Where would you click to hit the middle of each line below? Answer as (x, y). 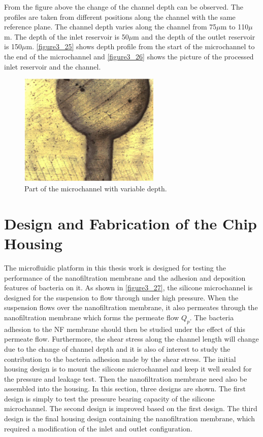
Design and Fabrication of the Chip (130, 223)
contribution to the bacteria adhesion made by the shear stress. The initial (120, 359)
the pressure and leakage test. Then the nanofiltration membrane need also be (126, 378)
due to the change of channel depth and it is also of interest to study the (117, 348)
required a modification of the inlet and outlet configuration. (98, 428)
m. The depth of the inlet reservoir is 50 (67, 36)
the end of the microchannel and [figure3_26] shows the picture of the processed (129, 56)
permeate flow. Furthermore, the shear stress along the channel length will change (131, 339)
